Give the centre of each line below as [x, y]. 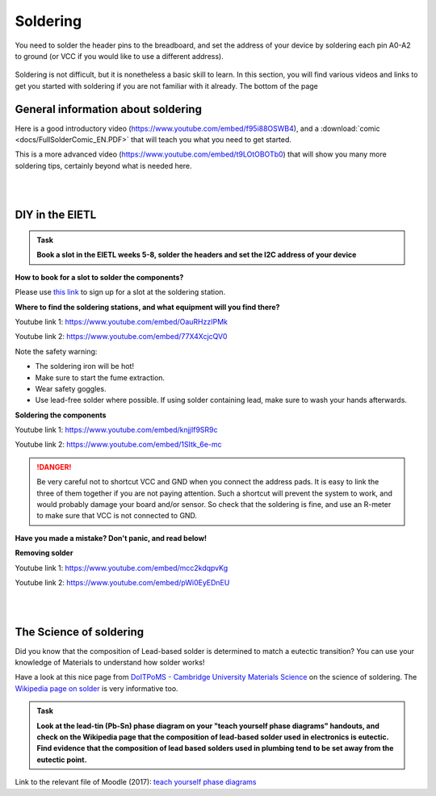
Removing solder [44, 553]
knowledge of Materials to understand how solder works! [110, 663]
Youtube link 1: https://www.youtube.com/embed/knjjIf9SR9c [116, 430]
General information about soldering [108, 109]
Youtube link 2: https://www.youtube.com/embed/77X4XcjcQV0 [121, 337]
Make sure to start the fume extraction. [100, 377]
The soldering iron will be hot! [85, 367]
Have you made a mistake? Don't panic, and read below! [111, 538]
